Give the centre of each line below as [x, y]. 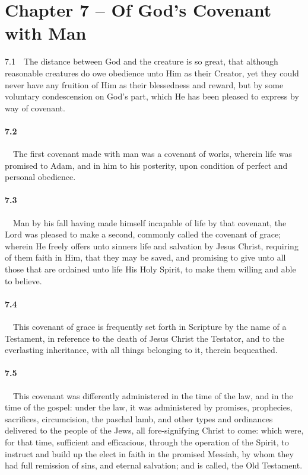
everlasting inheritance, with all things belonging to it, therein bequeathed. [141, 350]
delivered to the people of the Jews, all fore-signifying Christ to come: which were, [154, 430]
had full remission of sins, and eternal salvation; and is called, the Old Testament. [154, 465]
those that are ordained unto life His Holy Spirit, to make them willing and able [150, 269]
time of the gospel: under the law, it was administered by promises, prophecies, [149, 407]
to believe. [23, 280]
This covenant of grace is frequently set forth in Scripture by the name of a [150, 327]
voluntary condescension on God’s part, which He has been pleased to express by [152, 96]
